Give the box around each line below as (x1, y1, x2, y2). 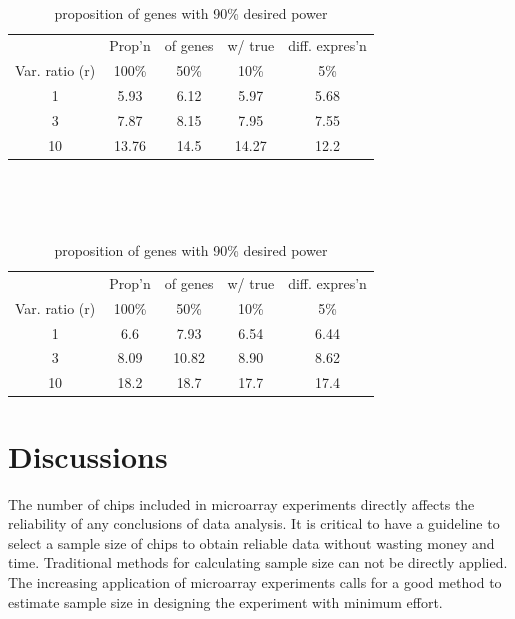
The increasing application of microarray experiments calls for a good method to (8, 571, 502, 592)
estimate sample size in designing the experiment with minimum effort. (8, 591, 443, 612)
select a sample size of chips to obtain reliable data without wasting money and (8, 532, 495, 553)
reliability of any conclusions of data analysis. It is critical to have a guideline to (8, 513, 500, 534)
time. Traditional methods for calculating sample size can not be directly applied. (8, 552, 508, 573)
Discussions (8, 435, 168, 476)
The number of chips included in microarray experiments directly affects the (8, 493, 475, 514)
